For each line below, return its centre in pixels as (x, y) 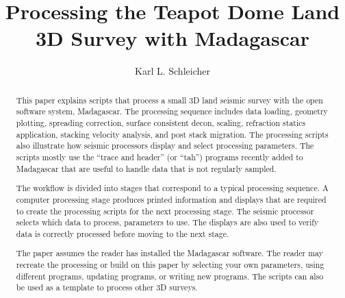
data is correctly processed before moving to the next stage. (123, 233)
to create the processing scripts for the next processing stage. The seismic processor (165, 211)
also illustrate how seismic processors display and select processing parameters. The (165, 146)
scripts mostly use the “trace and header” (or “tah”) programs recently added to (159, 157)
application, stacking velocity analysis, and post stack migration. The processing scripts (172, 134)
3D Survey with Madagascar (172, 38)
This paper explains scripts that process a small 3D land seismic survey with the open (169, 100)
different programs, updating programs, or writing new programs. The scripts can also (170, 276)
